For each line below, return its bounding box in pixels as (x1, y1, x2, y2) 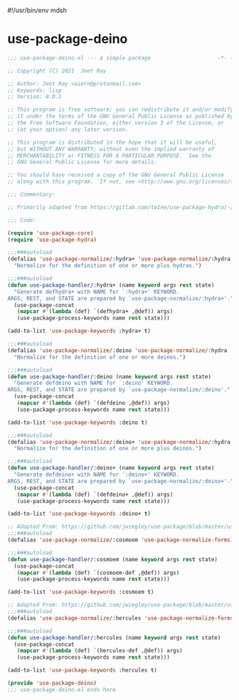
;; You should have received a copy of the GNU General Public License (7, 171, 224, 179)
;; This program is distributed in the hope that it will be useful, (7, 139, 218, 146)
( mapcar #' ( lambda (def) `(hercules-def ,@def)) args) (16, 647, 183, 654)
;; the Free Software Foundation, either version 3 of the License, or (7, 120, 224, 127)
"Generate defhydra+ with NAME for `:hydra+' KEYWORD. (14, 288, 180, 295)
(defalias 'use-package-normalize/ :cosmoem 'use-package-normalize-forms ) (7, 536, 234, 543)
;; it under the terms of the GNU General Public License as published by (7, 113, 234, 120)
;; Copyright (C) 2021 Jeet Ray (7, 67, 107, 74)
